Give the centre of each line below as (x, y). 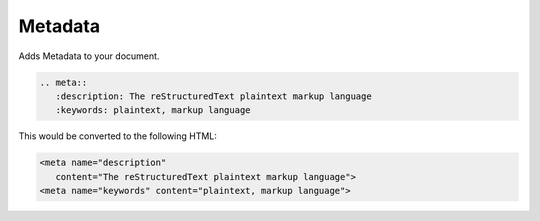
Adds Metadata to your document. (89, 56)
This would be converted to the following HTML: (117, 136)
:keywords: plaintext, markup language (153, 110)
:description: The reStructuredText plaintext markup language (213, 96)
